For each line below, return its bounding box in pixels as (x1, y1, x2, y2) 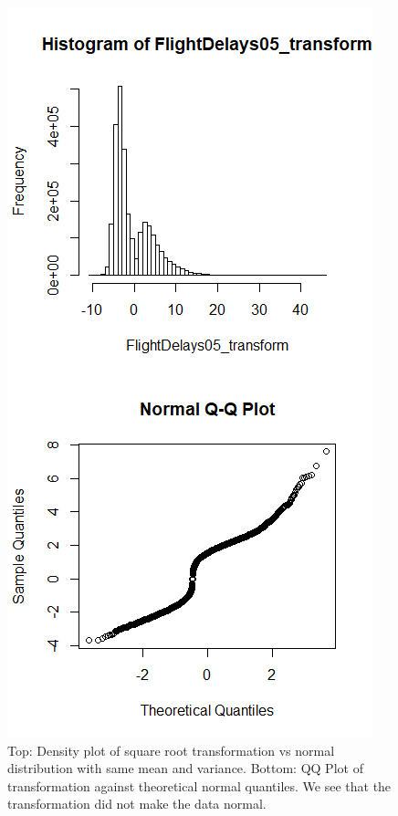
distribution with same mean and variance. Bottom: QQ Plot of (7, 758, 363, 778)
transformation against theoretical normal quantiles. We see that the (7, 776, 392, 795)
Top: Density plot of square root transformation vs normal (7, 740, 335, 759)
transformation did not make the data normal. (7, 794, 267, 813)
